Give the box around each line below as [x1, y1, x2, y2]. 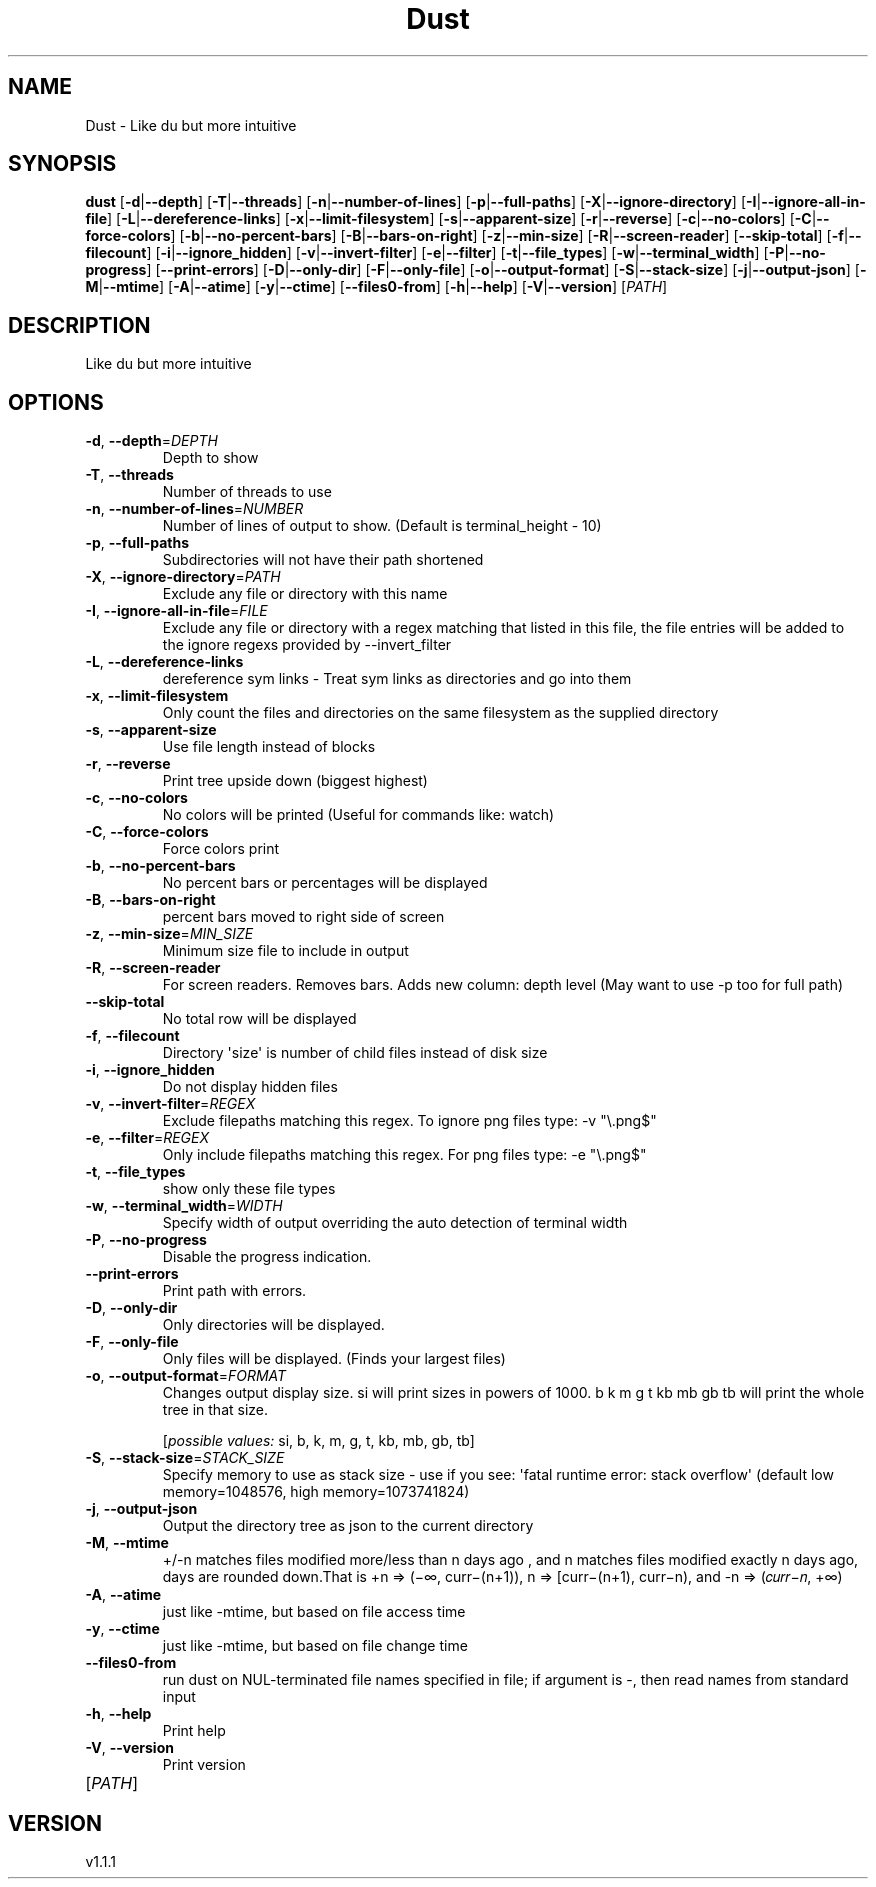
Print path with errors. [162, 1282, 307, 1300]
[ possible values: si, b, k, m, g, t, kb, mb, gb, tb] [162, 1432, 475, 1450]
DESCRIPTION [8, 312, 151, 338]
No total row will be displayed [162, 1010, 357, 1028]
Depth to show [162, 449, 259, 467]
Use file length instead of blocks [162, 738, 376, 756]
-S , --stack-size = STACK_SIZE [85, 1449, 285, 1467]
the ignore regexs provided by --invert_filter [162, 636, 452, 654]
